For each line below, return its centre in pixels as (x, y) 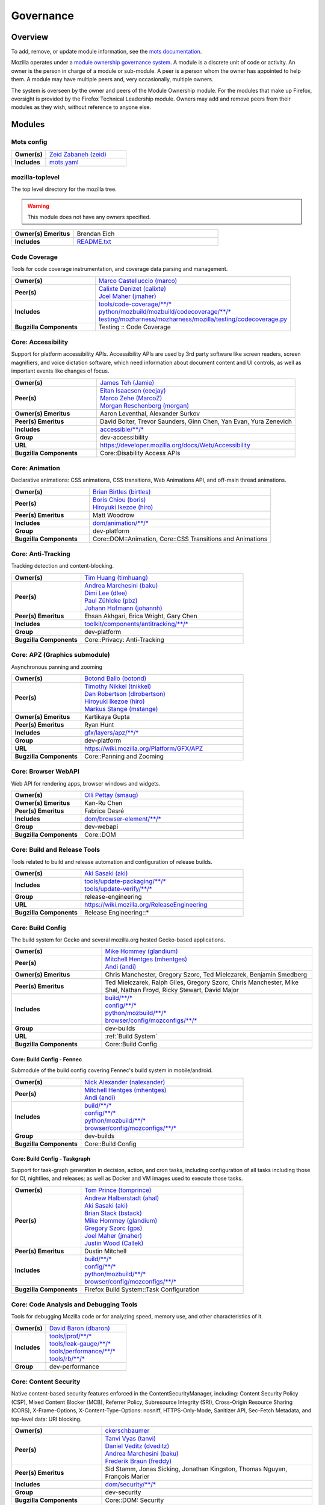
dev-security (123, 1492)
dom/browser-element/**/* (123, 819)
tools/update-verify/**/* (119, 889)
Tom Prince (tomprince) (118, 1190)
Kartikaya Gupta (107, 716)
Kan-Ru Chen (104, 803)
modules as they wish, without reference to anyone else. (81, 107)
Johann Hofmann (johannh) (123, 608)
